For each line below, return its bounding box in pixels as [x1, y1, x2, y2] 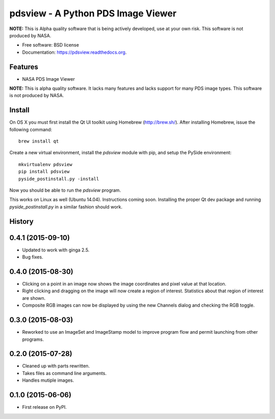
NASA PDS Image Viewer [22, 76, 75, 82]
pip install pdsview [18, 169, 70, 175]
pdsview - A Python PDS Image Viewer [9, 8, 177, 19]
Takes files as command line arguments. [22, 370, 107, 376]
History [9, 217, 34, 226]
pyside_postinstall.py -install [18, 176, 99, 181]
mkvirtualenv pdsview [18, 161, 72, 167]
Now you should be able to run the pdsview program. [9, 187, 121, 194]
